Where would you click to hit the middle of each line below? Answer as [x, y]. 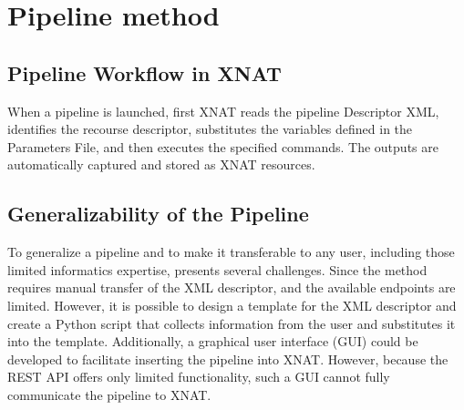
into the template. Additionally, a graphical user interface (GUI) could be [213, 341]
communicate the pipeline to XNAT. [109, 394]
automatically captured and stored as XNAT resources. [161, 164]
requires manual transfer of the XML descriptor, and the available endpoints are [232, 287]
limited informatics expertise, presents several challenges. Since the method [217, 269]
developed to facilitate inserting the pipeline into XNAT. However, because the [228, 359]
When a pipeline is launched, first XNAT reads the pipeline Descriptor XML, [223, 111]
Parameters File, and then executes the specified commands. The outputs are [223, 146]
